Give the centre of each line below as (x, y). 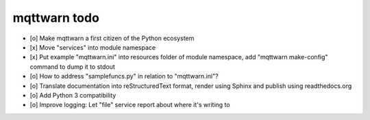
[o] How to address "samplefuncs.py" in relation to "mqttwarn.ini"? (124, 76)
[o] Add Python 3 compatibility (73, 95)
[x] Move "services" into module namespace (93, 47)
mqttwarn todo (56, 18)
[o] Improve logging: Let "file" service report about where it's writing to (130, 105)
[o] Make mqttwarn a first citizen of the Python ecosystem (112, 38)
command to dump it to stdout (73, 66)
